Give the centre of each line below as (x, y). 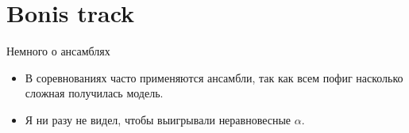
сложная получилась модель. (94, 93)
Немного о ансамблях (58, 51)
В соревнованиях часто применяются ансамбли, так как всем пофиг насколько (214, 77)
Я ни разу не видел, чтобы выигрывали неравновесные (158, 119)
